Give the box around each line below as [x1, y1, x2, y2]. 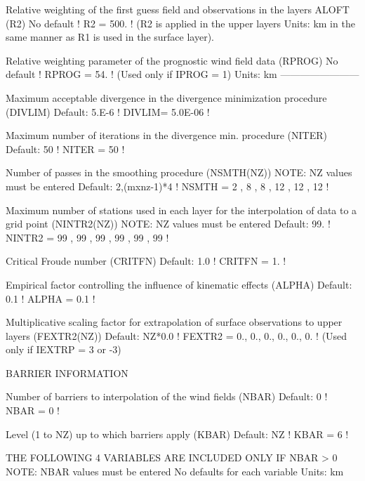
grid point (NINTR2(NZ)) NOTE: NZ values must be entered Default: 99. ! [6, 216, 331, 231]
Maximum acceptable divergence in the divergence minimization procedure [6, 90, 327, 105]
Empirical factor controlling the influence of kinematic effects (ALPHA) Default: [6, 277, 352, 291]
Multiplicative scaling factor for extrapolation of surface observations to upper [6, 315, 343, 329]
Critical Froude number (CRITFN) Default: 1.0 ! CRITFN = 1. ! [6, 253, 286, 268]
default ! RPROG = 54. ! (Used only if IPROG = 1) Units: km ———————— [6, 67, 359, 81]
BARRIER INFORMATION [6, 365, 128, 380]
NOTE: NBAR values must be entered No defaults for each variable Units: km [6, 463, 344, 478]
